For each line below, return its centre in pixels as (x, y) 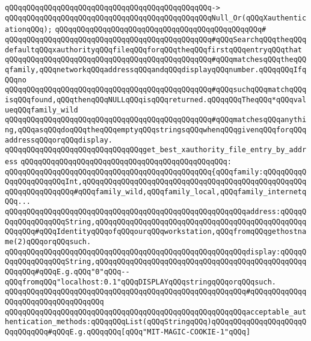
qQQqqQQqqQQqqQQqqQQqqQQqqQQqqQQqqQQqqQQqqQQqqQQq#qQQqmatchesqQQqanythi (156, 120)
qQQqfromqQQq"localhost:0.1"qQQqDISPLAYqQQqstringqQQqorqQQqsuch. (141, 282)
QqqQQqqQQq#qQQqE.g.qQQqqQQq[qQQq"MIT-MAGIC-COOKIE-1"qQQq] (128, 332)
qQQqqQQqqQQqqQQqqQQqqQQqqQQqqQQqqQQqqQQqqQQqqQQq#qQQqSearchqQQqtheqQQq (156, 39)
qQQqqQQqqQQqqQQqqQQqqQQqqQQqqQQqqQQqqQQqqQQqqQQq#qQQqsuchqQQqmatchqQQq (156, 90)
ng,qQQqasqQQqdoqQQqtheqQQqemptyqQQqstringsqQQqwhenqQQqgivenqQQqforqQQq (156, 130)
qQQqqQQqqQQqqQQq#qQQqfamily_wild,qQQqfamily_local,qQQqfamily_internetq (156, 192)
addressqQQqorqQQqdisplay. (59, 140)
